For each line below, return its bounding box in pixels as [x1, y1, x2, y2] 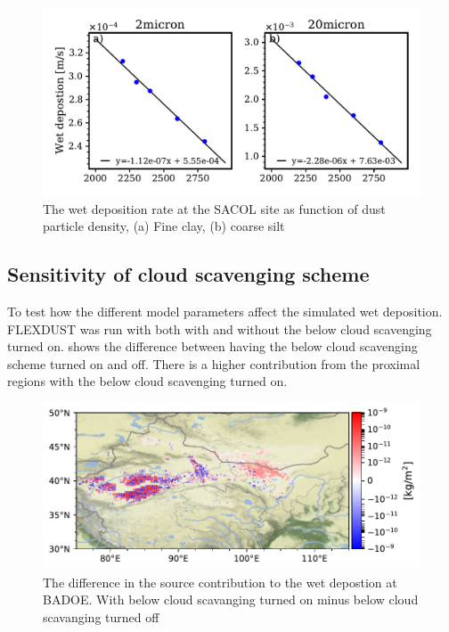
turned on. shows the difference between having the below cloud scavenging [7, 337, 418, 356]
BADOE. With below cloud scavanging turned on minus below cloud [43, 590, 419, 609]
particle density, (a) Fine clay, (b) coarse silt [43, 217, 285, 235]
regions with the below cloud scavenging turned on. [7, 372, 288, 390]
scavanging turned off [43, 607, 159, 626]
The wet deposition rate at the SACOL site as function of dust [43, 199, 386, 218]
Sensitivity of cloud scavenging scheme [7, 260, 370, 288]
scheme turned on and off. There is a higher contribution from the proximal [7, 354, 420, 373]
